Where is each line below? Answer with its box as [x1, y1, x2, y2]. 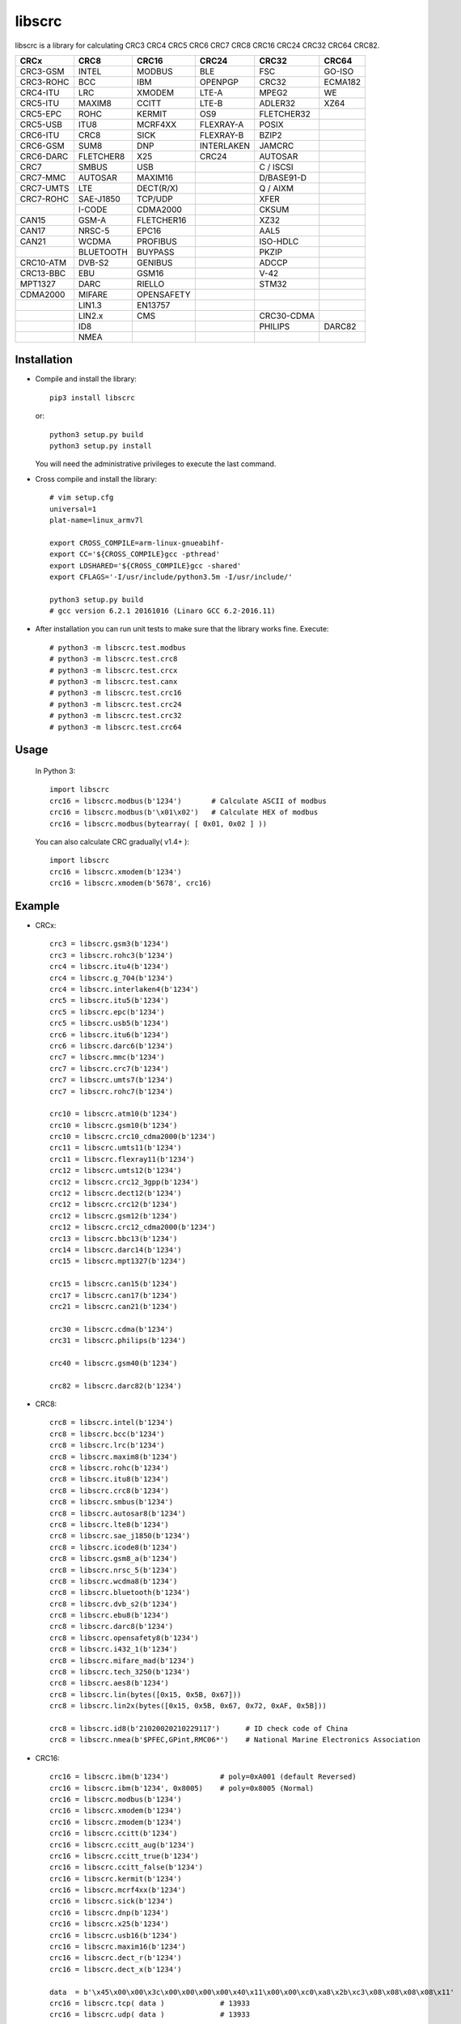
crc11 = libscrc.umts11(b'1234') [49, 1143, 182, 1153]
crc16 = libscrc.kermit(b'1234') [49, 1874, 182, 1883]
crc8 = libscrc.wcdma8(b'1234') [49, 1576, 178, 1586]
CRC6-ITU [19, 130, 60, 141]
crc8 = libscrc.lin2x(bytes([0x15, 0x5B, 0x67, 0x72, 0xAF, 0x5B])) [49, 1701, 327, 1711]
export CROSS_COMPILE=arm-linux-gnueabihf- [49, 538, 225, 547]
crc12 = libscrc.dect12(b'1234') [49, 1188, 182, 1198]
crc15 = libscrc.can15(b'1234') [49, 1279, 178, 1289]
